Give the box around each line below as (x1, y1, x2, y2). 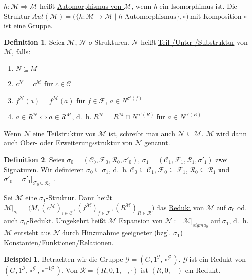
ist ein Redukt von (189, 253, 246, 264)
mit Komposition (190, 10, 242, 21)
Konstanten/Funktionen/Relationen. (4, 237, 114, 247)
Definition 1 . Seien (4, 36, 65, 47)
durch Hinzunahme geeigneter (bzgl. (62, 227, 171, 238)
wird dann (216, 128, 247, 138)
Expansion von (118, 215, 163, 226)
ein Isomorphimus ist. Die (159, 1, 237, 11)
